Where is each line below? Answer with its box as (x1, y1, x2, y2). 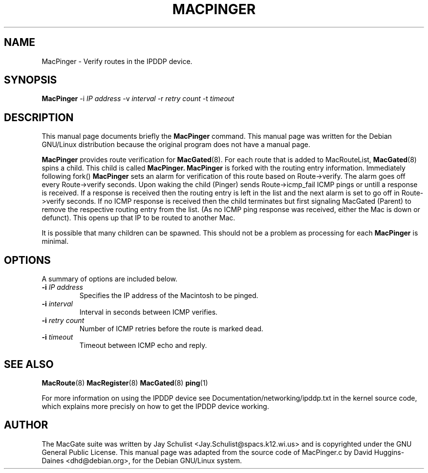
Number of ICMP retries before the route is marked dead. (79, 324, 263, 333)
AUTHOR (4, 419, 48, 431)
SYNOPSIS (4, 74, 57, 86)
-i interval (42, 300, 73, 308)
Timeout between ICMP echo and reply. (79, 341, 207, 350)
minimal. (42, 237, 69, 246)
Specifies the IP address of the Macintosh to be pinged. (79, 291, 258, 300)
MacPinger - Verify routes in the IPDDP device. (42, 57, 193, 65)
